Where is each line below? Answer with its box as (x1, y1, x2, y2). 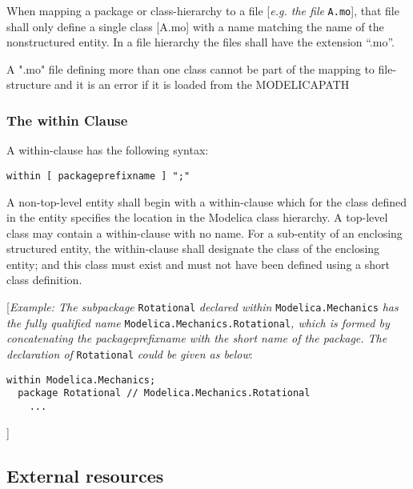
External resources (6, 463, 164, 487)
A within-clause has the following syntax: (6, 142, 209, 158)
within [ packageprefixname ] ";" (6, 170, 190, 182)
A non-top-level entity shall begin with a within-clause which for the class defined (6, 193, 407, 210)
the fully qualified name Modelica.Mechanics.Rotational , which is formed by (6, 314, 390, 331)
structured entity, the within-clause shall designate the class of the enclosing (6, 240, 380, 257)
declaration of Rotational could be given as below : (6, 345, 253, 362)
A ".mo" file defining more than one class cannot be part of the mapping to (6, 60, 375, 77)
